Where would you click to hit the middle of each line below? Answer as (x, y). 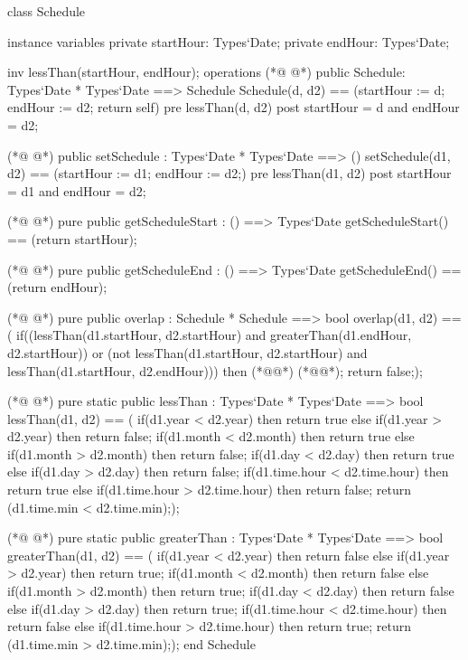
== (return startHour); (72, 238)
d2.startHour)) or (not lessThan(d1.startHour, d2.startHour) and (187, 352)
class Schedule (47, 11)
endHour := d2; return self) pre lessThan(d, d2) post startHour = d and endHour (234, 107)
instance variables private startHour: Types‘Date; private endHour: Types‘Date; (229, 41)
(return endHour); (57, 287)
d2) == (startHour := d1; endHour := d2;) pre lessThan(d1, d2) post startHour (229, 173)
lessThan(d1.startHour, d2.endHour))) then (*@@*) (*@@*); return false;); (215, 370)
